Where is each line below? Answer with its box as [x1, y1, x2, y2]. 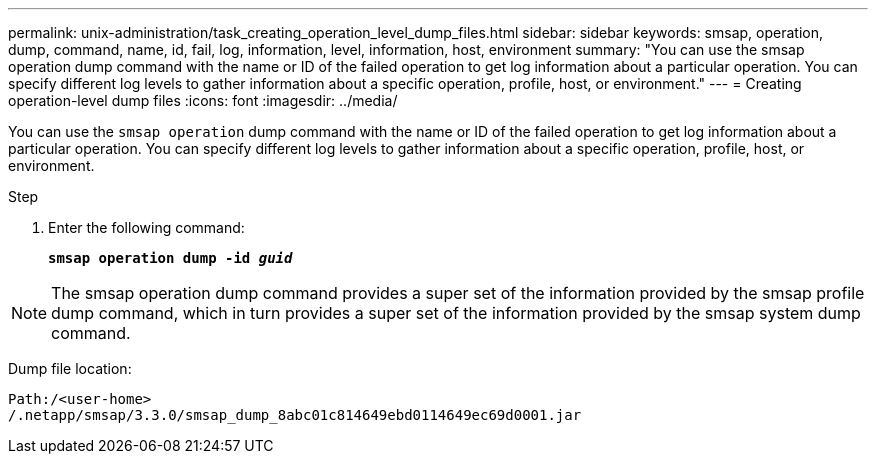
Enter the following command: [48, 219, 245, 236]
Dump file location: [8, 360, 132, 377]
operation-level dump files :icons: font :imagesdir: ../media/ [8, 92, 398, 109]
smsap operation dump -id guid [48, 250, 293, 266]
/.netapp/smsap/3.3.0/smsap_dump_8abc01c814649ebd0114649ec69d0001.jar [8, 407, 582, 423]
